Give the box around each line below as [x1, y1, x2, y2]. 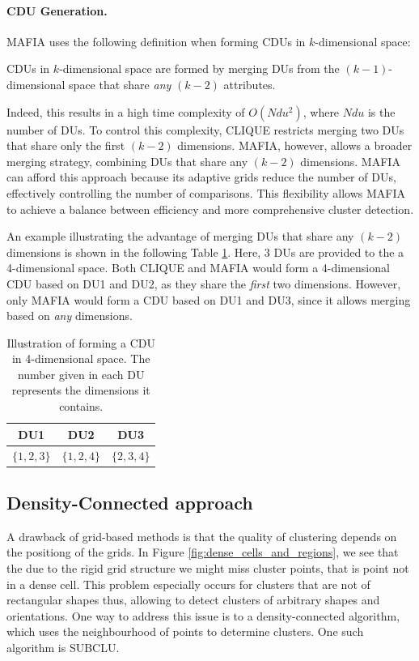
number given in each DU [17, 365, 145, 382]
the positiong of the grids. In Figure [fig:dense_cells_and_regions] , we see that [6, 544, 399, 561]
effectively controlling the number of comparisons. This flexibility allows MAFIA [6, 184, 405, 201]
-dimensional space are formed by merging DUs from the [59, 60, 340, 77]
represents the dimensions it [11, 382, 150, 399]
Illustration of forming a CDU [6, 334, 155, 351]
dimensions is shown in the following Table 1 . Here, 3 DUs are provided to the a [6, 243, 404, 260]
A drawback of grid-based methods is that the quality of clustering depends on [6, 527, 397, 544]
